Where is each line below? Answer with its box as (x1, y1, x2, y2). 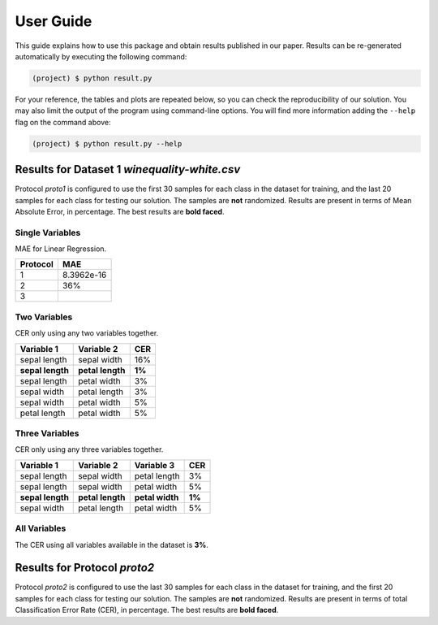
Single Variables (15, 227, 81, 238)
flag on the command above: (15, 117, 111, 127)
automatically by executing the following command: (15, 51, 187, 61)
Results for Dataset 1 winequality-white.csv (15, 163, 241, 176)
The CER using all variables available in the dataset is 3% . (15, 540, 208, 549)
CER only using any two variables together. (15, 328, 159, 338)
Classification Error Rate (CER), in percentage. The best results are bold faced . (15, 605, 279, 615)
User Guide (15, 12, 92, 30)
